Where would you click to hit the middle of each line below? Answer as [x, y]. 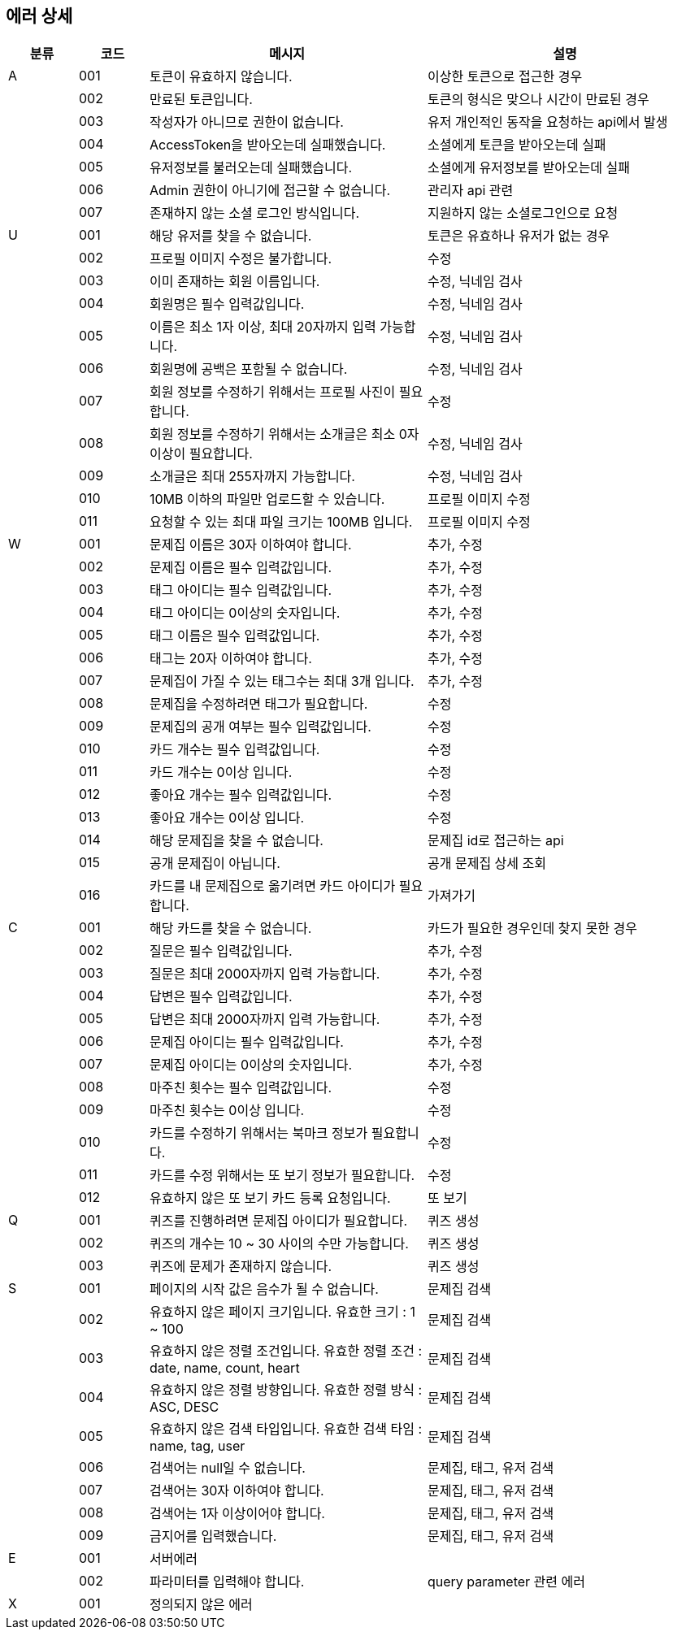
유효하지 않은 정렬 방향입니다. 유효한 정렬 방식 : [286, 1390]
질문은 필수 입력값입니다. [221, 951]
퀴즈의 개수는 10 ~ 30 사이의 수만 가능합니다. [279, 1244]
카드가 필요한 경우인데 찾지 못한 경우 [533, 929]
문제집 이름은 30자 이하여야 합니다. [251, 545]
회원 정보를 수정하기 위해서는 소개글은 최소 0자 [284, 434]
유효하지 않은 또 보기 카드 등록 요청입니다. [270, 1198]
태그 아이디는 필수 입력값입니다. [241, 590]
